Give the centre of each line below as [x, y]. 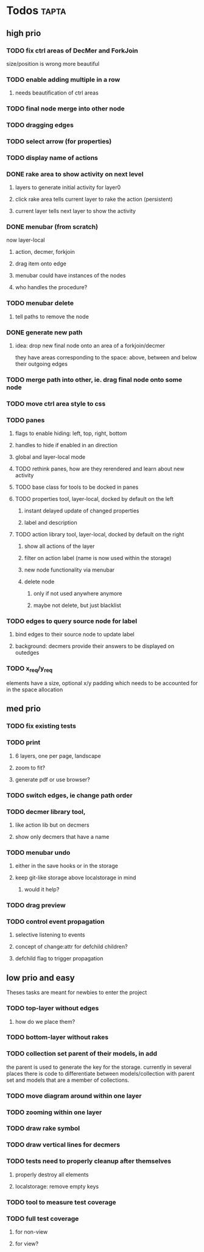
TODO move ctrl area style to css [56, 403]
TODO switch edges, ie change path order [69, 795]
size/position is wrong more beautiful [53, 63]
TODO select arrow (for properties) [59, 141]
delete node [39, 582]
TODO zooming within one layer [54, 1112]
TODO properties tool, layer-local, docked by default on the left [94, 499]
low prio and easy [40, 978]
